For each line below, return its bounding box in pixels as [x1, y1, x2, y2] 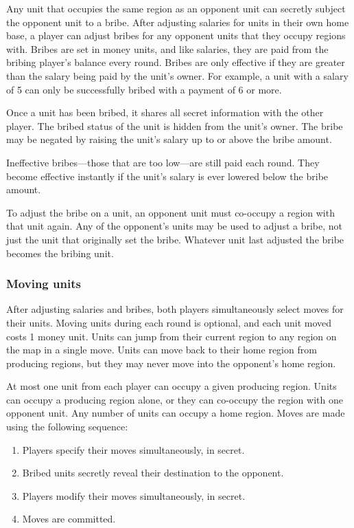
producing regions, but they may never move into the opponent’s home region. [6, 355, 336, 370]
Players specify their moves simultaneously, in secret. [22, 442, 245, 456]
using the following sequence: [6, 419, 128, 434]
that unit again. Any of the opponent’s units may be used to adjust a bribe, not [6, 219, 343, 233]
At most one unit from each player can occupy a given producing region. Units [6, 379, 337, 393]
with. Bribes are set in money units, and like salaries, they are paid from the [6, 41, 329, 56]
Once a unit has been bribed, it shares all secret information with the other [6, 105, 324, 120]
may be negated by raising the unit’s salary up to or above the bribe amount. [6, 132, 332, 146]
